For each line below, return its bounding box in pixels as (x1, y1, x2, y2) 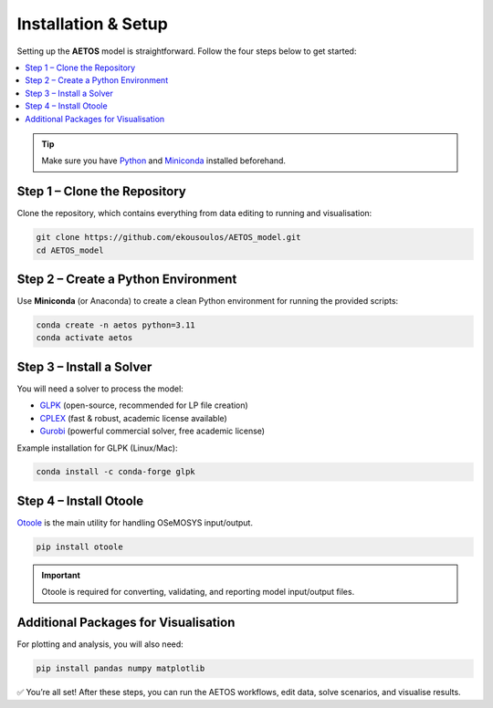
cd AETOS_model (36, 245, 104, 255)
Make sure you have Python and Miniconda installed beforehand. (41, 155, 287, 166)
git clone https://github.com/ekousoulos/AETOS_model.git (36, 233, 301, 243)
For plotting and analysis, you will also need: (16, 639, 184, 650)
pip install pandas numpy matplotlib (36, 663, 205, 674)
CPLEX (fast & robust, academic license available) (39, 412, 227, 423)
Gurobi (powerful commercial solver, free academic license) (39, 425, 265, 437)
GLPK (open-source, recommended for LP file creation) (39, 400, 248, 411)
